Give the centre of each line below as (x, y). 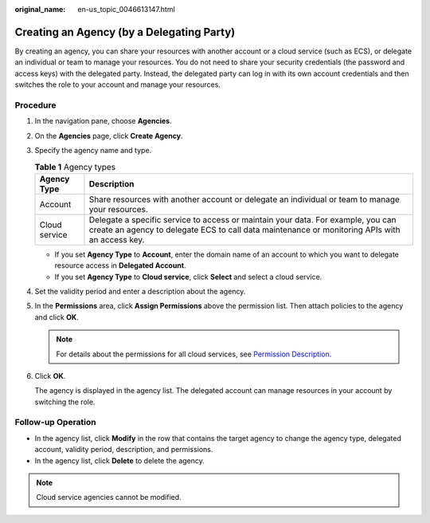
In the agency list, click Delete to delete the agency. (119, 460)
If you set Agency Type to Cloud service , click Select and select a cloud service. (188, 277)
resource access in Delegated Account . (120, 265)
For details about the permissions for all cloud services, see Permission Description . (194, 354)
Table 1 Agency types (75, 167)
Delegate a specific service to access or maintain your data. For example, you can (243, 219)
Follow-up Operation (56, 423)
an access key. (117, 239)
